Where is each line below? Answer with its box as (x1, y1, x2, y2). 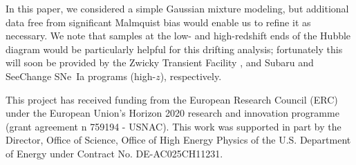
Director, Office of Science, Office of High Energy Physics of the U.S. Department (6, 133, 351, 147)
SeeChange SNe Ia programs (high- (6, 68, 156, 83)
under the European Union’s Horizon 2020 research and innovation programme (6, 106, 339, 120)
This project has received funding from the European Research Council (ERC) (6, 92, 338, 106)
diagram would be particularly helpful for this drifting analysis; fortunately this (6, 41, 343, 56)
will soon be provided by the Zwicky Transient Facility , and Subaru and (6, 55, 314, 70)
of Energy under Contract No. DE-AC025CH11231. (6, 146, 223, 160)
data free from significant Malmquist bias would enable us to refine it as (6, 14, 311, 29)
